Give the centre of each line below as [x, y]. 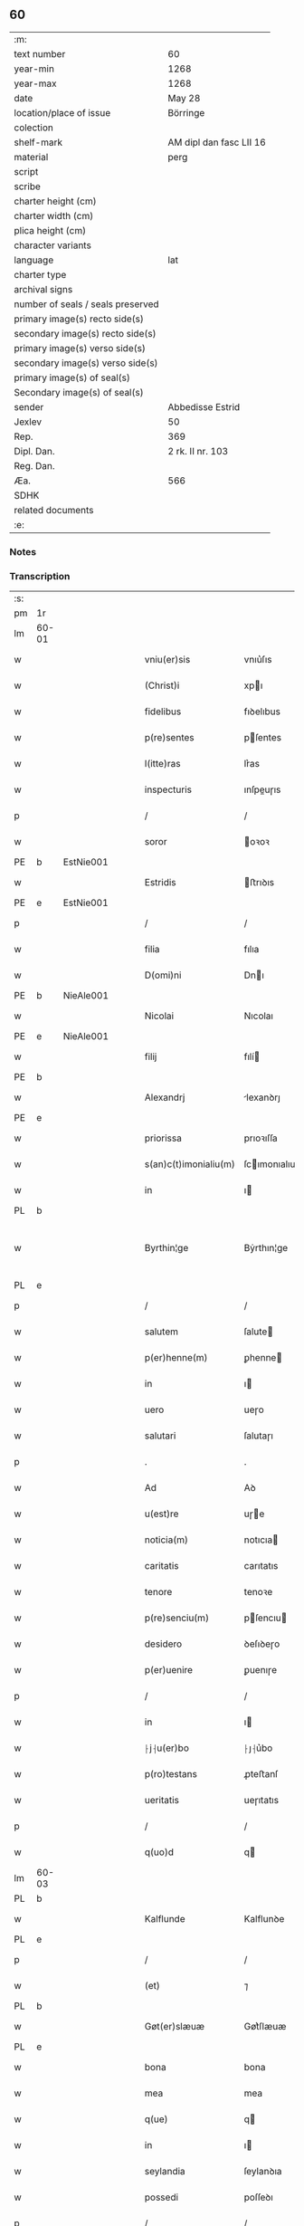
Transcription [40, 576]
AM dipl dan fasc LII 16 [217, 142]
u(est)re [161, 1514]
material [31, 157]
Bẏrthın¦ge [266, 1248]
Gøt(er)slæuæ [175, 2027]
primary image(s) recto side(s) [79, 319]
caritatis [161, 1566]
